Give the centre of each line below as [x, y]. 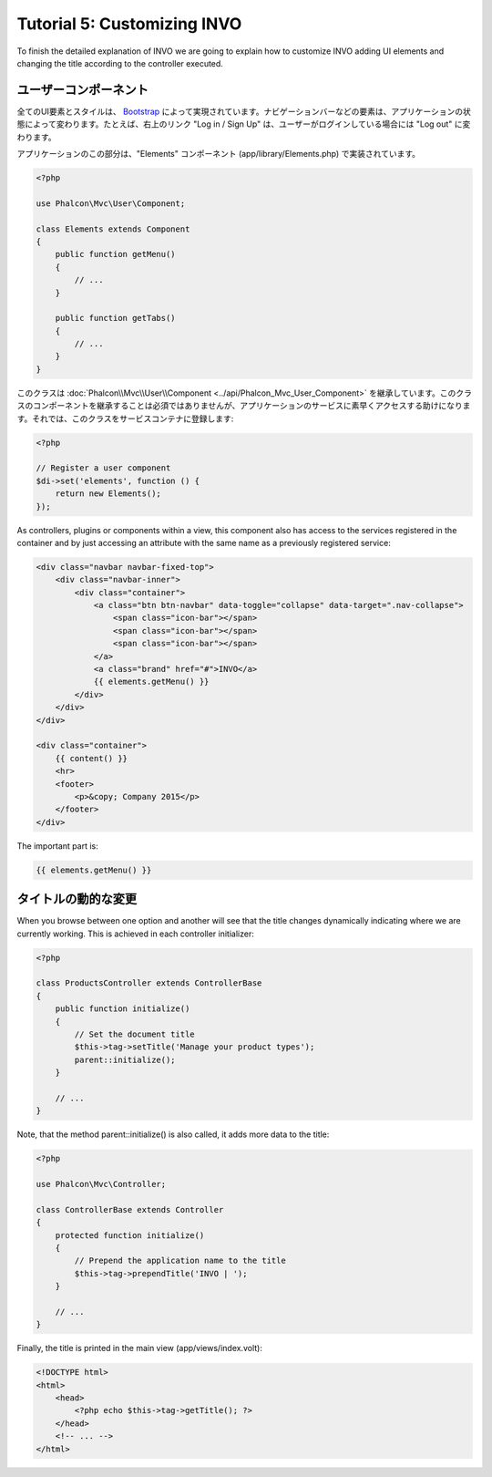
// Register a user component [103, 468]
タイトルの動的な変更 [77, 899]
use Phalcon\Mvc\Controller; [101, 1184]
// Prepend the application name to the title [180, 1261]
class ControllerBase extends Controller [130, 1209]
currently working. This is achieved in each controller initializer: [135, 934]
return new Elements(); [108, 494]
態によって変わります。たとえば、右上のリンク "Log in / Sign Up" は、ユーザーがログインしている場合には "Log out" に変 [244, 124]
